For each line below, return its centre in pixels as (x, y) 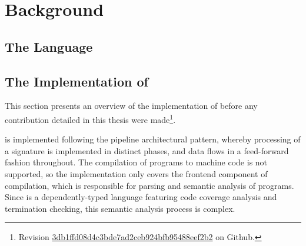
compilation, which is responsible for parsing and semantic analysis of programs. (149, 185)
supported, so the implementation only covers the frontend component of (136, 173)
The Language (49, 46)
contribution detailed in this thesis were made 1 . (90, 118)
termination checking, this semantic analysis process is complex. (120, 208)
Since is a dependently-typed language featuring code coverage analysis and (141, 197)
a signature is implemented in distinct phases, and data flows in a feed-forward (147, 150)
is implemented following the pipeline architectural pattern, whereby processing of (153, 139)
